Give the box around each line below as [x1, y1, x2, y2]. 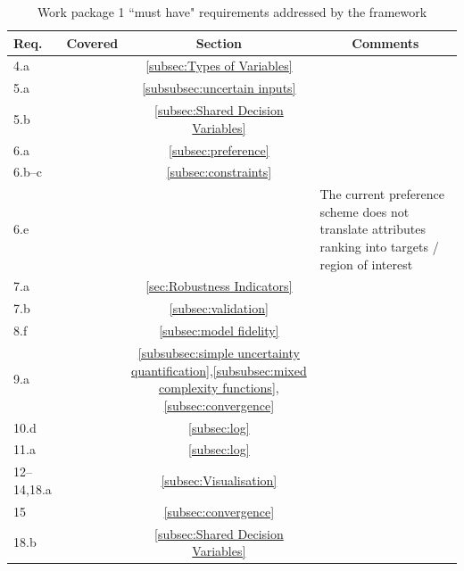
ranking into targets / [319, 237, 439, 256]
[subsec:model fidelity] [159, 321, 279, 340]
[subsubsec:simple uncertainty [137, 343, 300, 361]
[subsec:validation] [169, 299, 269, 318]
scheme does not [319, 202, 410, 220]
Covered [66, 33, 119, 52]
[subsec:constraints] [166, 162, 272, 181]
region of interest [319, 254, 413, 273]
